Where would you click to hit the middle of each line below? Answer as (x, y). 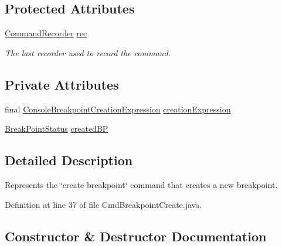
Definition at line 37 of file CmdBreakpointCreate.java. (103, 204)
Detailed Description (69, 160)
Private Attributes (62, 84)
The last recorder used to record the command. (88, 52)
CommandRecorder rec (46, 33)
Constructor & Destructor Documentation (136, 236)
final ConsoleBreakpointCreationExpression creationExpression (118, 109)
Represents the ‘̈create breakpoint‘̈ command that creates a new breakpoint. (141, 184)
